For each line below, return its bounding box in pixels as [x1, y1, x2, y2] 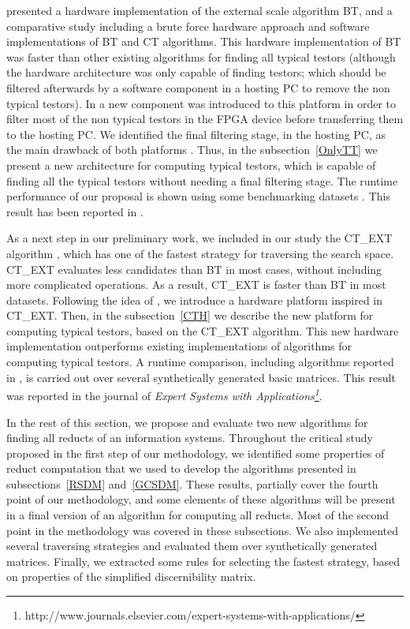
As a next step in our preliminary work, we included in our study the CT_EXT [6, 230, 393, 246]
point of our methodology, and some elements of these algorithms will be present [6, 491, 396, 507]
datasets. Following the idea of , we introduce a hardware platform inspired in [6, 291, 383, 308]
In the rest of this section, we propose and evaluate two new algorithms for [6, 414, 368, 430]
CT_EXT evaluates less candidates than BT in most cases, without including [6, 260, 382, 277]
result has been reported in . [6, 203, 143, 219]
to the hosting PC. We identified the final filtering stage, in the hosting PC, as [6, 125, 386, 142]
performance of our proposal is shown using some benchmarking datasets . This [6, 188, 390, 204]
